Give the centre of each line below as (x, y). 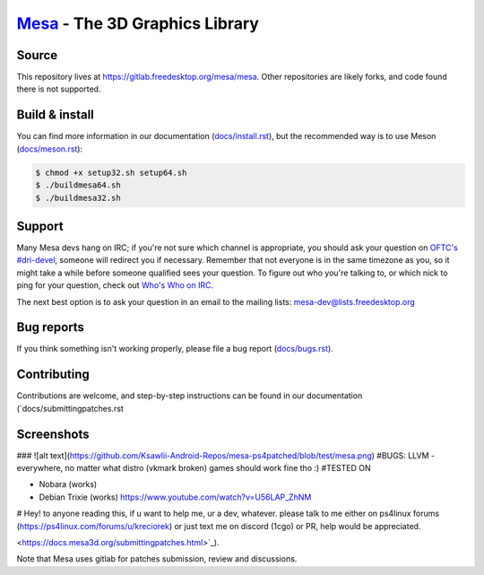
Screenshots (53, 434)
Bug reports (51, 327)
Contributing (53, 375)
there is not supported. (59, 89)
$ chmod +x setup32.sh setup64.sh (111, 172)
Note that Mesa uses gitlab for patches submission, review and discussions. (157, 559)
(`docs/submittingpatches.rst (70, 408)
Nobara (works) (68, 484)
